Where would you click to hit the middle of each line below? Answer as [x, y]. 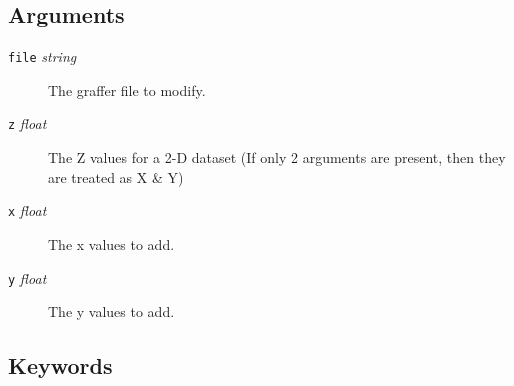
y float [27, 277]
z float [27, 123]
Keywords [60, 365]
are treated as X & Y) [116, 176]
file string [42, 56]
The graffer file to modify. [127, 89]
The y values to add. [111, 311]
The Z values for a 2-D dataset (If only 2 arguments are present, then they [277, 157]
